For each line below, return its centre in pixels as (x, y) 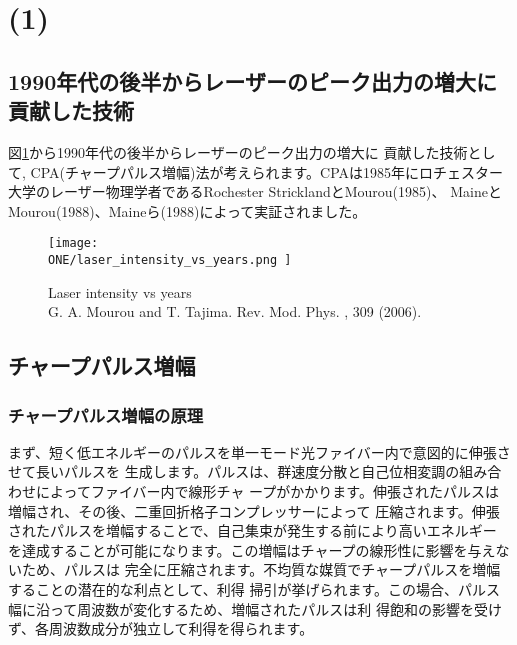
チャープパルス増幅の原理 (106, 414)
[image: (73, 243)
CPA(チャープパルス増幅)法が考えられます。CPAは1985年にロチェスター (267, 171)
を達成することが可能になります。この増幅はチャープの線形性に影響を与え (252, 549)
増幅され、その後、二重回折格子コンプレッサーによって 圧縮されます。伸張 (254, 510)
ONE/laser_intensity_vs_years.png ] (170, 260)
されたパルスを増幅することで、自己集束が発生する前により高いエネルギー (252, 530)
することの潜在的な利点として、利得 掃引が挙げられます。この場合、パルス (254, 589)
